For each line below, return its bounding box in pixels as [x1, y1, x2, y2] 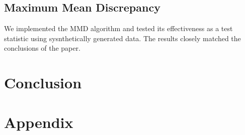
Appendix [4, 111, 73, 132]
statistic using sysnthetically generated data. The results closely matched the [4, 33, 241, 43]
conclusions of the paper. [4, 43, 80, 53]
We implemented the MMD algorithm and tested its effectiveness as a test [4, 23, 233, 34]
